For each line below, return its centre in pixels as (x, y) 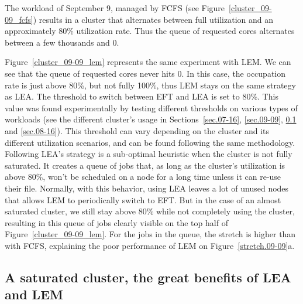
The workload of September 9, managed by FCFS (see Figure (115, 8)
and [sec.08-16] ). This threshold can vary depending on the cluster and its (137, 130)
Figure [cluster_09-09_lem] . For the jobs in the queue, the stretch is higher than (150, 234)
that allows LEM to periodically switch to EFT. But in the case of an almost (143, 199)
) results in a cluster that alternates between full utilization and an (153, 19)
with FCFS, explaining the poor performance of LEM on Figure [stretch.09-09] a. (150, 245)
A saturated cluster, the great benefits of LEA (148, 277)
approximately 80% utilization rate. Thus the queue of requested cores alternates (150, 31)
